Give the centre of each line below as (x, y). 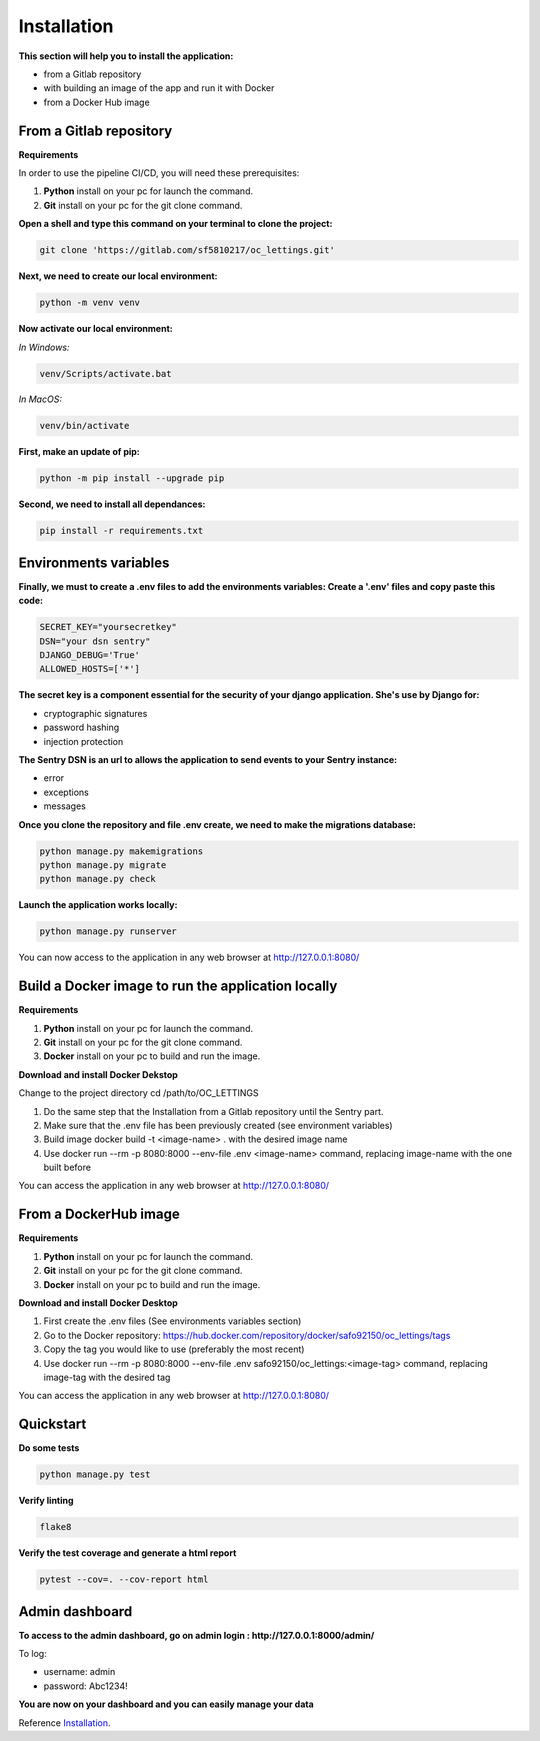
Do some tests (49, 1448)
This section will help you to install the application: (126, 56)
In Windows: (44, 347)
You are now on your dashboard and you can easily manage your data (166, 1704)
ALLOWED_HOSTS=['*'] (89, 669)
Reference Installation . (64, 1722)
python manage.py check (98, 879)
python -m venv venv (89, 303)
